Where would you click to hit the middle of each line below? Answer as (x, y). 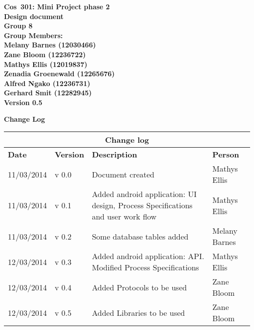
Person (226, 154)
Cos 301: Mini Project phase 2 (57, 6)
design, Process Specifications (142, 205)
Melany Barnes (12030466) (50, 45)
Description (115, 154)
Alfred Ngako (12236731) (47, 83)
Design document (34, 16)
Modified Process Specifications (146, 267)
